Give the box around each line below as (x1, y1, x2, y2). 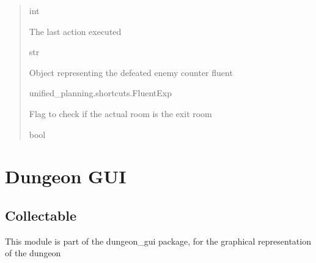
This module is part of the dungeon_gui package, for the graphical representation (5, 234, 311, 247)
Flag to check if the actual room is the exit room (29, 107, 212, 120)
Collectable (5, 205, 77, 224)
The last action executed (29, 25, 122, 37)
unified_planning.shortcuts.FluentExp (29, 86, 172, 99)
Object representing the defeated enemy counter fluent (29, 66, 233, 78)
